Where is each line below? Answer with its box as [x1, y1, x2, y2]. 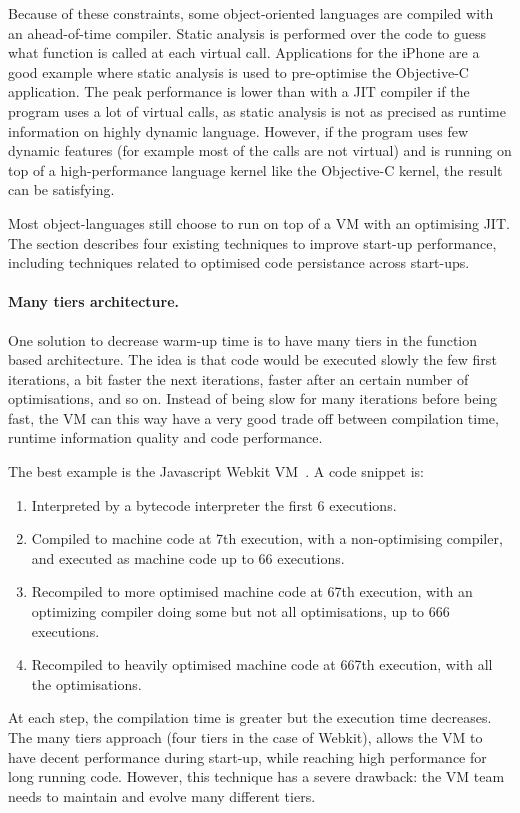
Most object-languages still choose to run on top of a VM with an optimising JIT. [8, 212, 510, 233]
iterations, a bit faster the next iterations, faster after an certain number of [8, 368, 469, 389]
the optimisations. [31, 673, 142, 694]
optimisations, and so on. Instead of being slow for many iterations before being [8, 388, 498, 409]
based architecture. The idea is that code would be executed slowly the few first [8, 349, 497, 370]
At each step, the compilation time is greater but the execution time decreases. [8, 707, 492, 728]
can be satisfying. [8, 179, 115, 200]
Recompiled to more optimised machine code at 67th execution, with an [31, 581, 473, 602]
